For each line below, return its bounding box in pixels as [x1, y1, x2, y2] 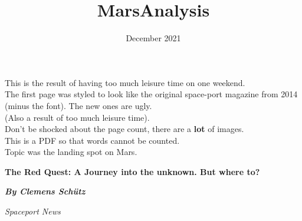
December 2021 [126, 32, 181, 44]
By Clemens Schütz [5, 185, 86, 197]
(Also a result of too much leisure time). [5, 111, 150, 123]
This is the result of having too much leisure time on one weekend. [5, 76, 245, 88]
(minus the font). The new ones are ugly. [5, 99, 152, 111]
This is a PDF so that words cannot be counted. [5, 134, 180, 146]
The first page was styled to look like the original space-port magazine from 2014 [5, 88, 298, 100]
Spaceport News [5, 205, 61, 217]
